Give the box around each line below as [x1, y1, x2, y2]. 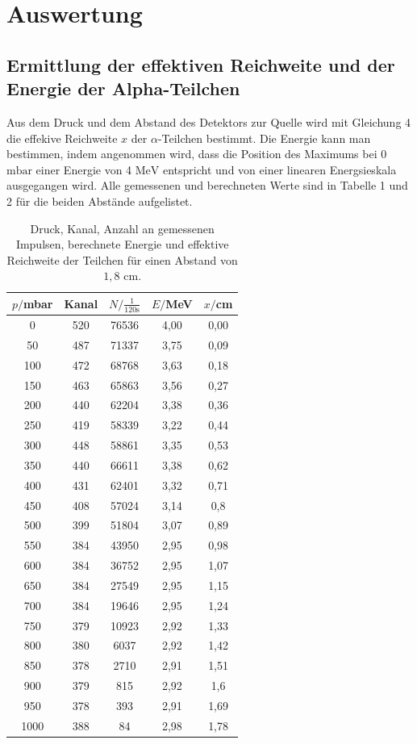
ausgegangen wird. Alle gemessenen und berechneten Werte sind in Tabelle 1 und [6, 177, 408, 194]
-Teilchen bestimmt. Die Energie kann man [157, 129, 371, 146]
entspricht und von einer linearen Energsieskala [163, 161, 397, 178]
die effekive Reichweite [6, 129, 118, 146]
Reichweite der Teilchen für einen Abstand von [6, 251, 238, 268]
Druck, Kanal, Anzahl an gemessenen [30, 219, 215, 236]
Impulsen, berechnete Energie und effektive [15, 236, 229, 253]
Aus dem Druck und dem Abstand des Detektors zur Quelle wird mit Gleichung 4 [6, 113, 411, 130]
